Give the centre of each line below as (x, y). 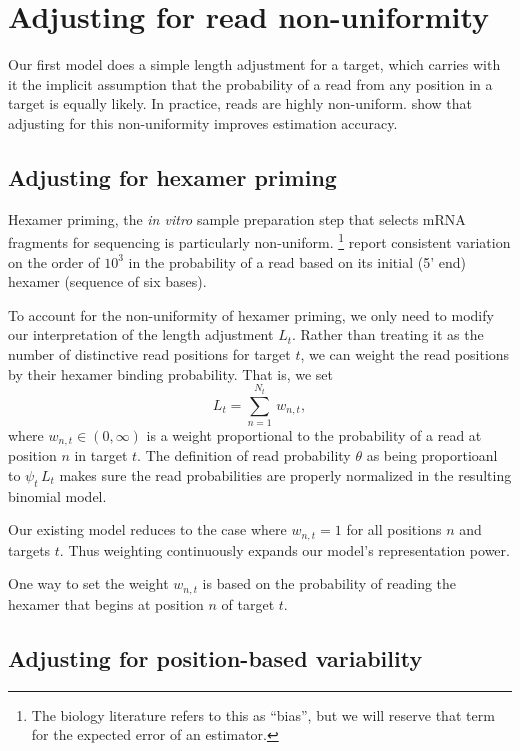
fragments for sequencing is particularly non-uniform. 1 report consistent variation (259, 240)
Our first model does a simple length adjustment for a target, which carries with (254, 64)
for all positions (394, 529)
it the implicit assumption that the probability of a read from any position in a (250, 83)
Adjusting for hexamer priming (172, 176)
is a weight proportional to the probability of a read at (314, 434)
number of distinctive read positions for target (149, 353)
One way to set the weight (88, 583)
